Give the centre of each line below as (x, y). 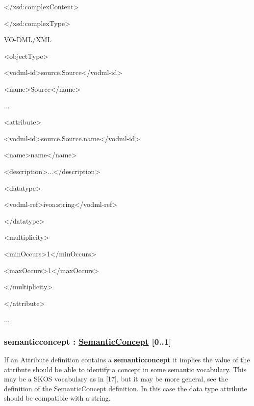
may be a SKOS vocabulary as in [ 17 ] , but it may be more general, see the (116, 379)
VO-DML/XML (28, 39)
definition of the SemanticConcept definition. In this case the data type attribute (126, 388)
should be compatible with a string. (57, 398)
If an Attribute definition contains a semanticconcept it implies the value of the (127, 360)
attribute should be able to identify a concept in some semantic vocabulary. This (125, 369)
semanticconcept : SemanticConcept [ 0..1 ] (88, 341)
